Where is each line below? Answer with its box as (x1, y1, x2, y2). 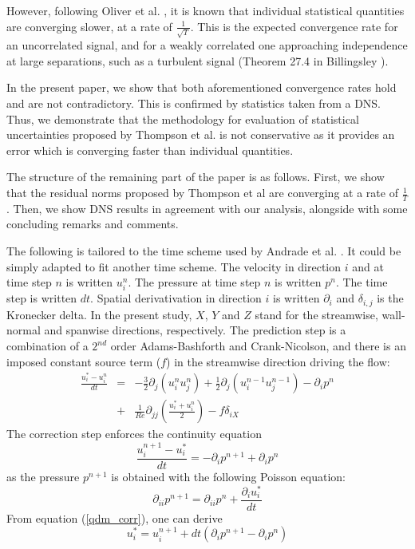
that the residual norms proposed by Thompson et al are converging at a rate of (6, 184, 398, 201)
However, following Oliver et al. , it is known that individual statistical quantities (6, 2, 405, 18)
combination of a (6, 338, 89, 354)
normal (6, 322, 41, 338)
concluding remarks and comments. (6, 215, 179, 232)
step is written (6, 290, 77, 306)
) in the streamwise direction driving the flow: (166, 353, 390, 369)
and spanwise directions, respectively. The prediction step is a (44, 322, 346, 338)
